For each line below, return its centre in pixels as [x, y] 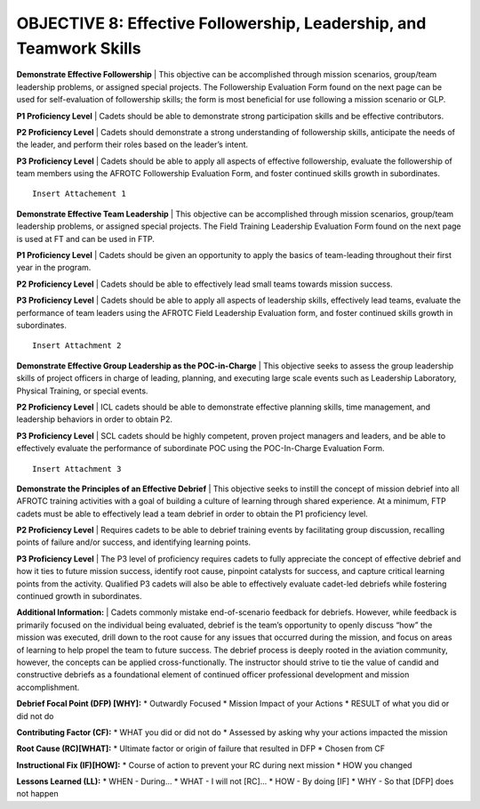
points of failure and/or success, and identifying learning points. [134, 542]
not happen [37, 794]
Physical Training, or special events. [82, 391]
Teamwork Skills [79, 48]
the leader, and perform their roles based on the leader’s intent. [132, 145]
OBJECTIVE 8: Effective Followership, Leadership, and [221, 23]
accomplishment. [48, 687]
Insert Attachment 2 [77, 346]
